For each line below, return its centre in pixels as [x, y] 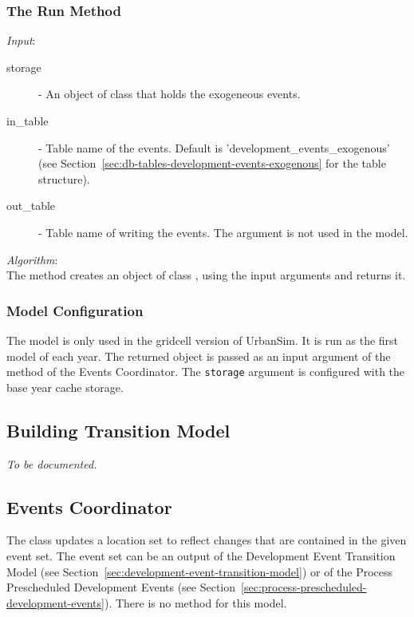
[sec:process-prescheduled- [304, 587]
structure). [64, 178]
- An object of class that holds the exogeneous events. [170, 94]
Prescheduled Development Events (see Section [121, 587]
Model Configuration [75, 310]
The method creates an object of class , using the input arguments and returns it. [206, 275]
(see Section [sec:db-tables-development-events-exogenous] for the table [212, 163]
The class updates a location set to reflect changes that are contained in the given [207, 540]
